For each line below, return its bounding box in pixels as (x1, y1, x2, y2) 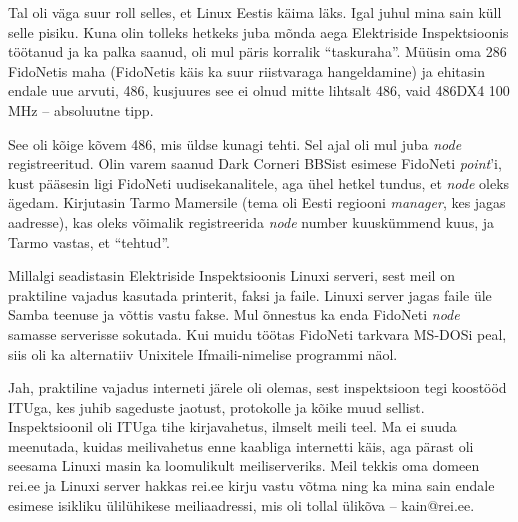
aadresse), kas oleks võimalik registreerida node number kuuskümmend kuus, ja (8, 211, 494, 232)
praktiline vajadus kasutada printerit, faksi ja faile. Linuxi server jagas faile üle (8, 284, 492, 305)
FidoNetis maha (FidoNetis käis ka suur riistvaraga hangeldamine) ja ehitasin (8, 60, 485, 81)
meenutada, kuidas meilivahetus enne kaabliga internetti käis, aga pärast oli (8, 435, 474, 456)
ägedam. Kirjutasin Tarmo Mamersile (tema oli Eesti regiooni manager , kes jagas (8, 192, 506, 213)
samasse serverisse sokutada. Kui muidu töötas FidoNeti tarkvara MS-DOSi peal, (8, 323, 507, 344)
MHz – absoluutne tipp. (8, 99, 154, 120)
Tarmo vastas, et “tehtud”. (8, 231, 170, 252)
